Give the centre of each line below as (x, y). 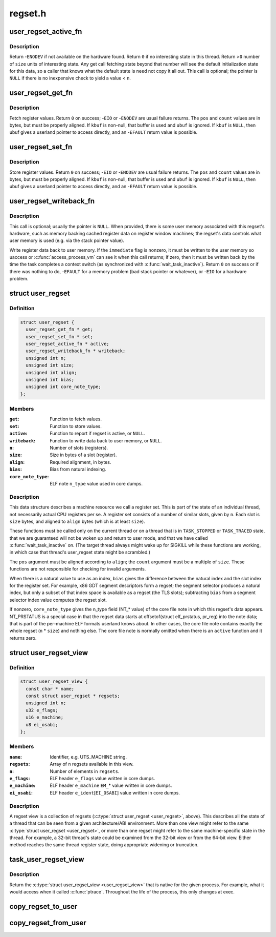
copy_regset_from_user (48, 923)
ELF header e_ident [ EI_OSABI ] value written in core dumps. (115, 792)
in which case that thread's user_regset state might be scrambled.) (80, 552)
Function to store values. (76, 426)
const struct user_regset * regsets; (73, 696)
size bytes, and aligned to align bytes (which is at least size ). (77, 521)
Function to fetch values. (76, 419)
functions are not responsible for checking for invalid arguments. (78, 569)
